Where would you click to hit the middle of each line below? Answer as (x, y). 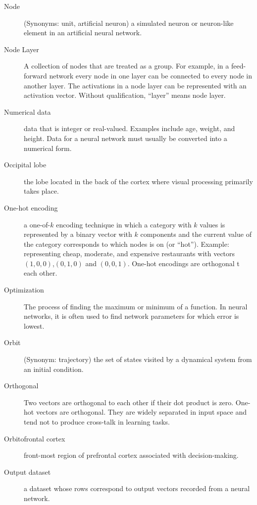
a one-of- (37, 224)
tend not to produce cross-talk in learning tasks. (97, 422)
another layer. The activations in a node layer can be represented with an (135, 85)
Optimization (24, 290)
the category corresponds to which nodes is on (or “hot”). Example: (127, 244)
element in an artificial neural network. (83, 33)
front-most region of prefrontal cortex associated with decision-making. (131, 455)
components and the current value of (196, 234)
